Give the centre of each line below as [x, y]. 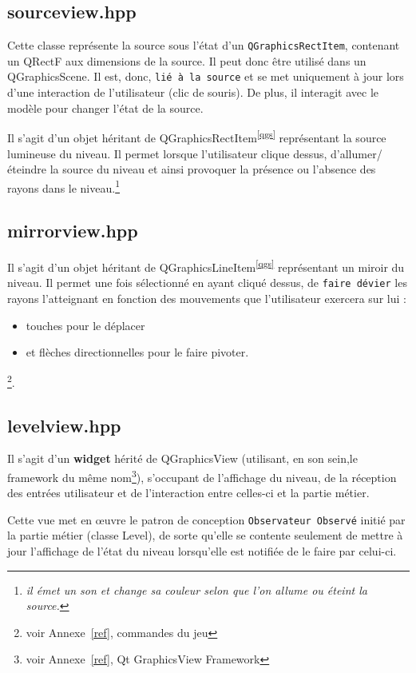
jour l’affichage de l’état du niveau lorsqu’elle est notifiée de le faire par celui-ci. [202, 551]
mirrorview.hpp [73, 231]
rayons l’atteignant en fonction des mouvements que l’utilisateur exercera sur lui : [207, 299]
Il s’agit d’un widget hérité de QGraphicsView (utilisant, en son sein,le [182, 458]
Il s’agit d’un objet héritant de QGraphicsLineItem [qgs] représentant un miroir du [206, 266]
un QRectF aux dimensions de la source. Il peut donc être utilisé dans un [187, 60]
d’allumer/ [357, 153]
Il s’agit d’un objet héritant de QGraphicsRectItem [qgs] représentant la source [197, 136]
